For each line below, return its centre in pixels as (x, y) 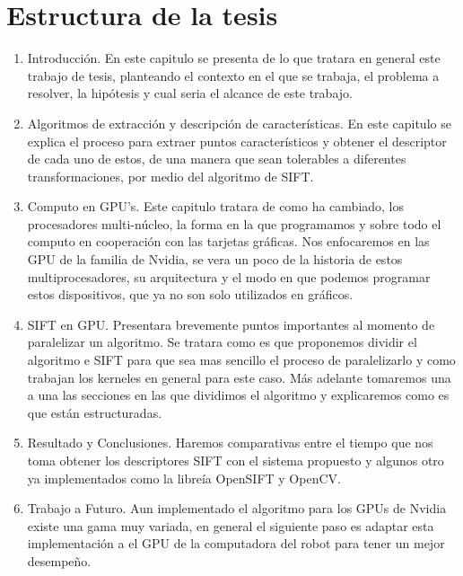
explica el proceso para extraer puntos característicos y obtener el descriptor (237, 141)
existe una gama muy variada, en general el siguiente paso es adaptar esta (231, 525)
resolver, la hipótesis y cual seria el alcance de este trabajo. (190, 93)
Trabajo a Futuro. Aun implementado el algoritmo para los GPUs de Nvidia (237, 508)
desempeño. (59, 560)
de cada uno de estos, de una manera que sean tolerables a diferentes (217, 159)
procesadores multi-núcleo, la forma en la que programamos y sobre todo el (234, 223)
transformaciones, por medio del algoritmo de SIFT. (170, 176)
